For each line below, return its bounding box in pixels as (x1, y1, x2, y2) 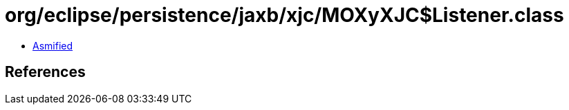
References (5, 63, 86, 81)
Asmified (32, 39, 73, 52)
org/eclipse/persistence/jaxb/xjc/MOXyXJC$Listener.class (5, 3, 564, 27)
